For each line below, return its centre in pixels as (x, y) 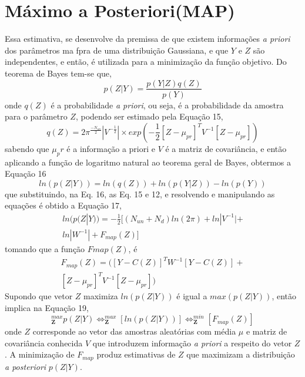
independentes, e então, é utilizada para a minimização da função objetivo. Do (146, 62)
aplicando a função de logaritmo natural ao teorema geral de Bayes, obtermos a (148, 162)
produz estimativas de (136, 354)
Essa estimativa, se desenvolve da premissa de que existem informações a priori (148, 39)
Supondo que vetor (39, 296)
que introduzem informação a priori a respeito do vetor (192, 343)
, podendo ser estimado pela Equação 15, (149, 116)
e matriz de (267, 331)
